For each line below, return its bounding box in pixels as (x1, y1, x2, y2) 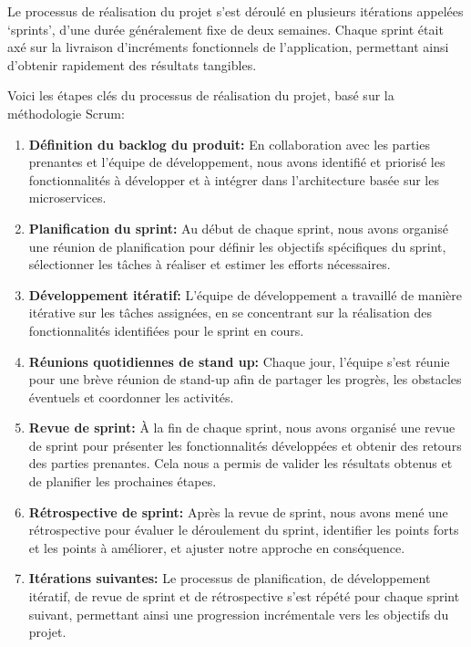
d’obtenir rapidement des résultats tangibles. (7, 55, 257, 74)
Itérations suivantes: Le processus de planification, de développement (28, 569, 431, 588)
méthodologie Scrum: (7, 103, 125, 122)
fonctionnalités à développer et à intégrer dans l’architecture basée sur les (28, 170, 439, 189)
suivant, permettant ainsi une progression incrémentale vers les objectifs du (28, 604, 449, 623)
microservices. (28, 188, 107, 207)
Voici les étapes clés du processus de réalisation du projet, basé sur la (7, 86, 394, 105)
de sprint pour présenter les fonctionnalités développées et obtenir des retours (28, 435, 462, 454)
